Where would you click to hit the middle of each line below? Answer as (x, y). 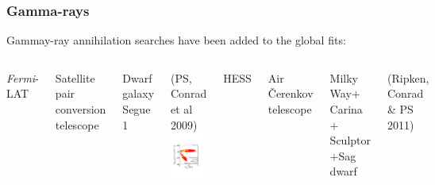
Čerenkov (291, 93)
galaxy (139, 93)
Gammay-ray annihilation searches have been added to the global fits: (176, 40)
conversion (81, 109)
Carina (346, 109)
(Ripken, (408, 77)
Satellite (75, 77)
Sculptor (350, 140)
